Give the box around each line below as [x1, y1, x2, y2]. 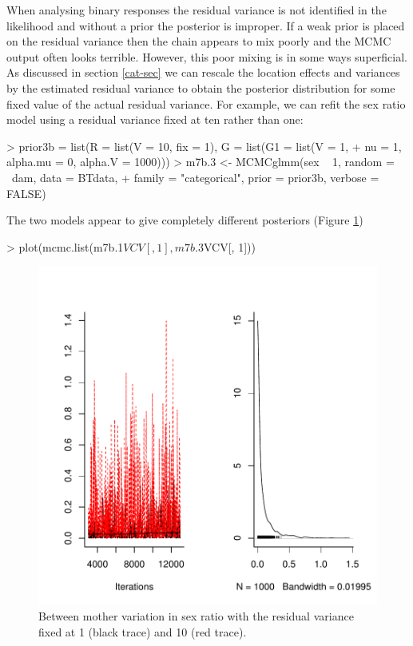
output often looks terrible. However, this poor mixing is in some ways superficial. [6, 48, 407, 65]
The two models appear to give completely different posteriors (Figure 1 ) [6, 212, 363, 228]
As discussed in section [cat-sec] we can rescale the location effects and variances [6, 64, 400, 81]
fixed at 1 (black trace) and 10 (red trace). [38, 623, 247, 640]
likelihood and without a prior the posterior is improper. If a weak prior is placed [6, 17, 405, 34]
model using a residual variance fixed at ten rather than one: [6, 111, 304, 128]
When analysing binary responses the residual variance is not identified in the [6, 2, 387, 18]
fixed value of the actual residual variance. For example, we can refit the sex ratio [6, 95, 406, 112]
